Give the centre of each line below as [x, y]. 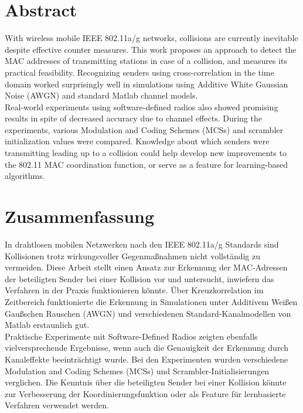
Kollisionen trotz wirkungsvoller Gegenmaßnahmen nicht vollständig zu [133, 255]
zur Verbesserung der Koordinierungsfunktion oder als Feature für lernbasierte [145, 393]
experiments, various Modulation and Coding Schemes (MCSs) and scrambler [144, 129]
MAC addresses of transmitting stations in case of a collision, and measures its [146, 61]
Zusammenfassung [80, 216]
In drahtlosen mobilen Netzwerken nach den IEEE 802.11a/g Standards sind [142, 244]
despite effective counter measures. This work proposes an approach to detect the [151, 49]
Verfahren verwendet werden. [57, 405]
